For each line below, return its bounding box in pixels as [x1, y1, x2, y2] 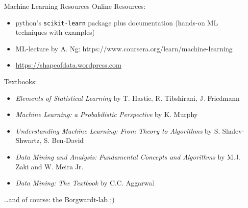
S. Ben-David [44, 135, 84, 145]
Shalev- [222, 125, 245, 136]
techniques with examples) [15, 27, 95, 37]
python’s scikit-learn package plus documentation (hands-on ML [15, 17, 218, 27]
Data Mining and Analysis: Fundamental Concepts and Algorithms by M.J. [15, 152, 241, 162]
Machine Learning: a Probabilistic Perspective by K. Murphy [15, 109, 198, 119]
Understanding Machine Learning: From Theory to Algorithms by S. [15, 125, 220, 136]
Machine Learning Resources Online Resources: [4, 1, 146, 11]
